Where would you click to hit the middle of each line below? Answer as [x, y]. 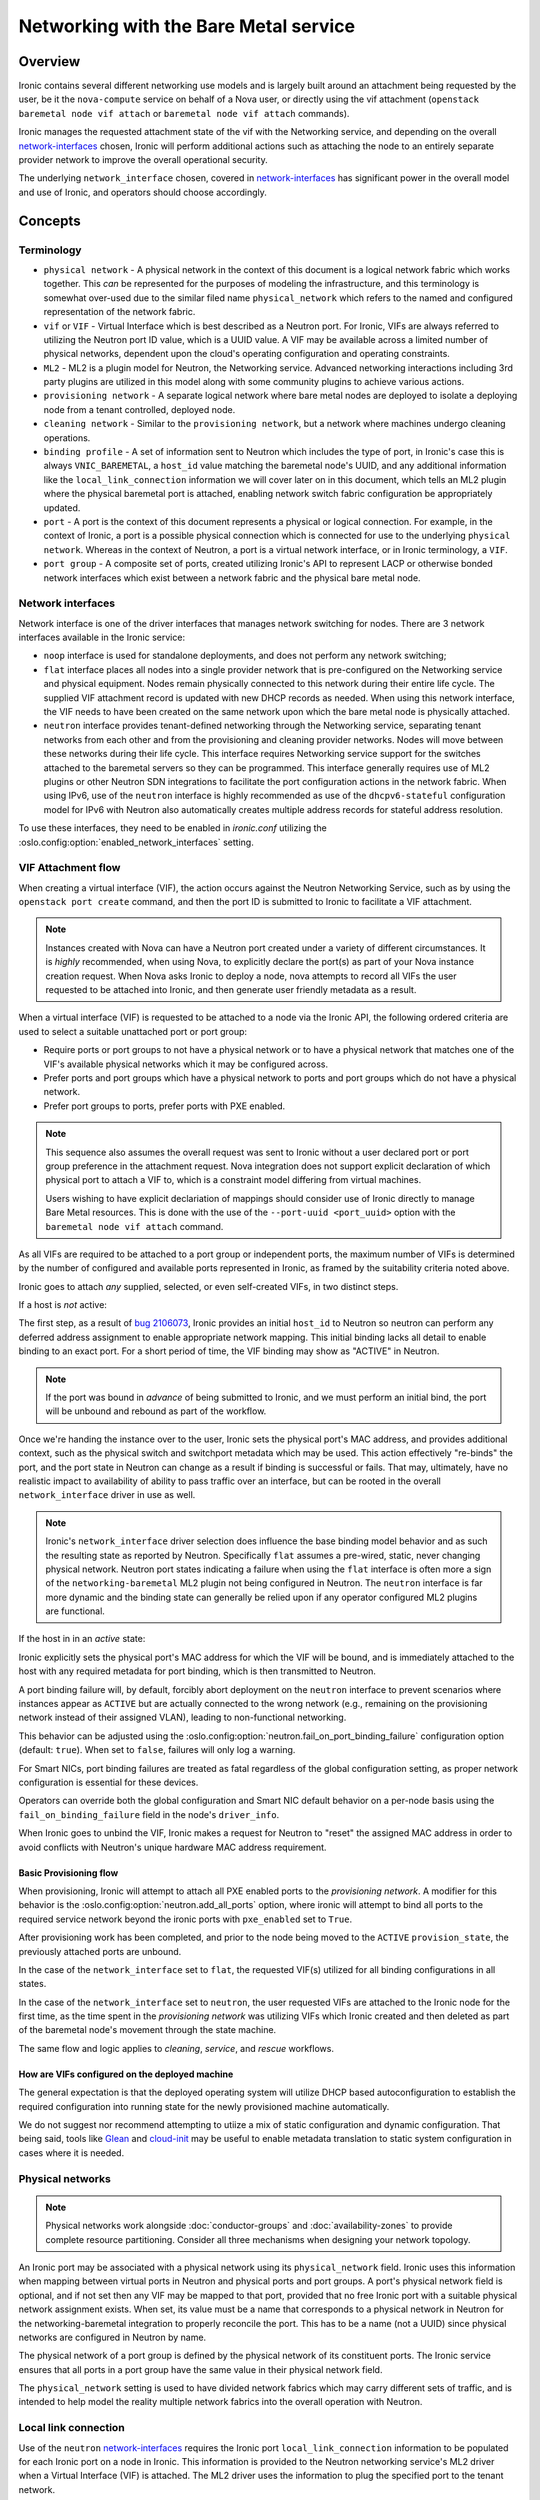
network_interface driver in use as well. [107, 1495]
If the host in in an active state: [82, 1639]
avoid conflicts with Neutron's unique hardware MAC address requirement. [172, 1847]
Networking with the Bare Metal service [186, 26]
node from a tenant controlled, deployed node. [139, 409]
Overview [49, 61]
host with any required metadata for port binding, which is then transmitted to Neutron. [197, 1671]
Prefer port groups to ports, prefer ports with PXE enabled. [164, 1106]
